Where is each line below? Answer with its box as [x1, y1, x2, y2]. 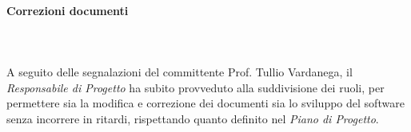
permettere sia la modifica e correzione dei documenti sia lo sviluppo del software [6, 95, 405, 111]
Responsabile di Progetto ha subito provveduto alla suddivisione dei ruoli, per [6, 79, 385, 95]
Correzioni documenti [6, 2, 129, 18]
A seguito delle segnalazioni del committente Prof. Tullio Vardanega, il [6, 63, 353, 80]
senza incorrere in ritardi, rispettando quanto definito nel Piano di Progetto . [6, 110, 379, 126]
